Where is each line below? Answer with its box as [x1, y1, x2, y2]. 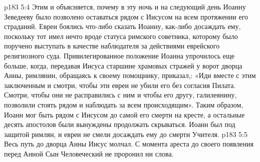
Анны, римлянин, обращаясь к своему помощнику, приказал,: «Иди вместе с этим [4, 70, 256, 80]
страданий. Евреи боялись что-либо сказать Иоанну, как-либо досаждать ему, [4, 21, 241, 31]
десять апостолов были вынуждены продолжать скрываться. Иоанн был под [4, 119, 235, 129]
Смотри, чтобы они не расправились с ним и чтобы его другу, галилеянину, [4, 89, 237, 100]
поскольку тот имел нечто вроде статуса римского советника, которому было [4, 30, 238, 41]
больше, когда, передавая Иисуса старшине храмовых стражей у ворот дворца [4, 60, 242, 70]
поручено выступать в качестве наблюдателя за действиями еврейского [4, 40, 220, 51]
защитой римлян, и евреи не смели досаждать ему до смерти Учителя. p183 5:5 [4, 128, 247, 139]
